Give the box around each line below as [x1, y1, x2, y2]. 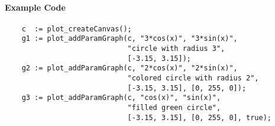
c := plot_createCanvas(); [21, 24, 132, 33]
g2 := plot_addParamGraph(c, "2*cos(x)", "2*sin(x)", [21, 64, 238, 73]
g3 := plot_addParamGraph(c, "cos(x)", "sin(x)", [21, 93, 221, 102]
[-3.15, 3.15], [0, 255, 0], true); [127, 113, 272, 122]
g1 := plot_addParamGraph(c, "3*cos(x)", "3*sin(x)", [21, 34, 238, 43]
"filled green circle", [127, 104, 221, 112]
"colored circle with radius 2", [127, 74, 259, 83]
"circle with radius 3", [127, 44, 225, 53]
